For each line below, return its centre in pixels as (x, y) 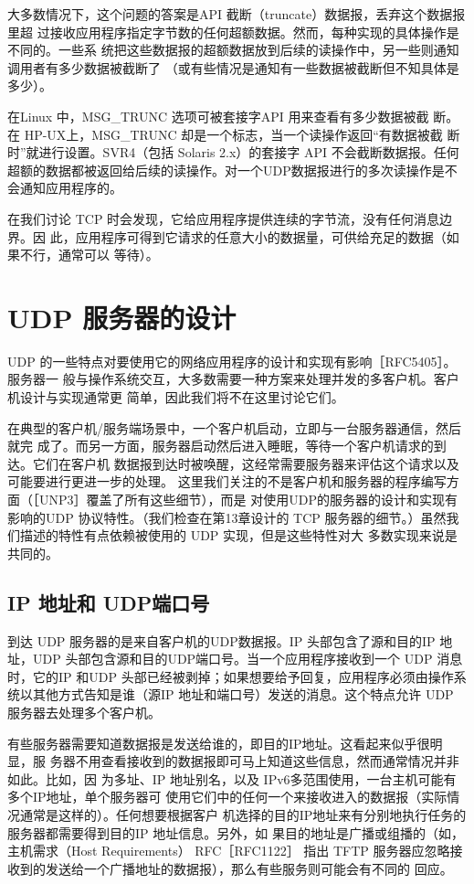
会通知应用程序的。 (65, 188)
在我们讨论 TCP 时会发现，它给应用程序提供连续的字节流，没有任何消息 (224, 218)
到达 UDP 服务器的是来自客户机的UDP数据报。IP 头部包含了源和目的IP (221, 640)
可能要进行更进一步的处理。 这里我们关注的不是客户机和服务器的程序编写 (227, 481)
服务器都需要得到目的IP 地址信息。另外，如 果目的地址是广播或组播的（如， (236, 832)
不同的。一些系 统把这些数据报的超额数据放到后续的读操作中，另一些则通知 (233, 50)
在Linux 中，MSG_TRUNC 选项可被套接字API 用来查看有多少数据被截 (218, 116)
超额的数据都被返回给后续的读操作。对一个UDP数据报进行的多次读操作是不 (232, 170)
